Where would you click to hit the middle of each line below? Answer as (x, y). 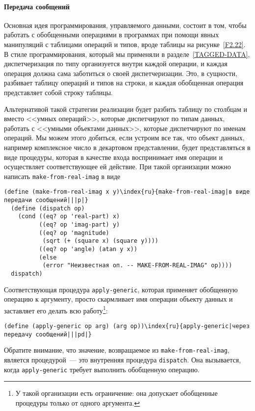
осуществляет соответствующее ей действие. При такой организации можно (117, 167)
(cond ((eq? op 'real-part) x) (69, 217)
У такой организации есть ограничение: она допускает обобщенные (116, 393)
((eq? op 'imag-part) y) (79, 224)
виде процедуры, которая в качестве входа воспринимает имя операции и (113, 157)
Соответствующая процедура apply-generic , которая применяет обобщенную (121, 289)
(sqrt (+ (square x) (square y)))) (100, 241)
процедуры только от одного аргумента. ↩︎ (78, 402)
